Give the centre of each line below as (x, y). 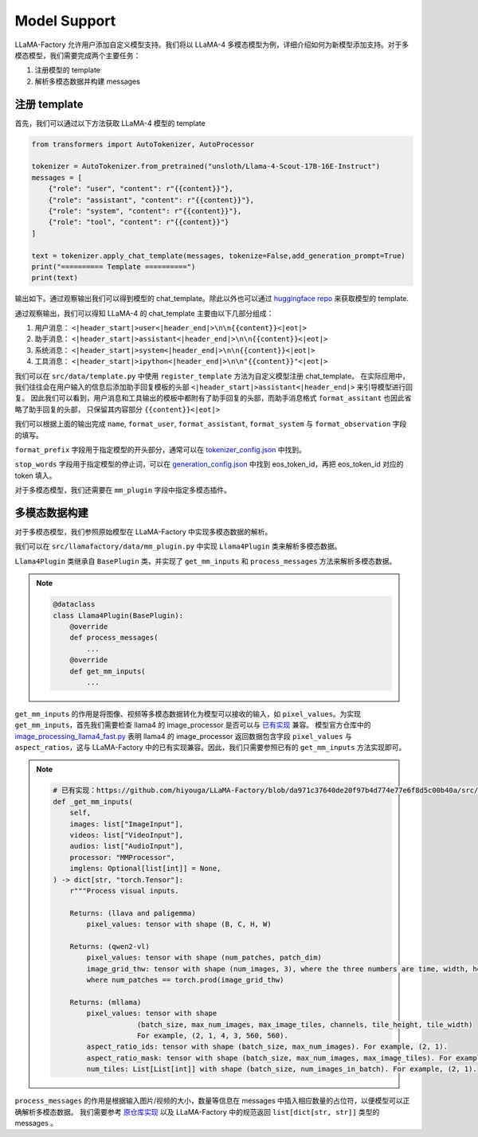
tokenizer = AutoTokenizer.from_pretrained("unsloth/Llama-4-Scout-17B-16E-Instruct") (206, 166)
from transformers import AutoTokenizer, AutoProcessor (143, 144)
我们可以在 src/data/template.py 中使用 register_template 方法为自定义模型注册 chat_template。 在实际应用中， (212, 376)
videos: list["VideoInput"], (126, 835)
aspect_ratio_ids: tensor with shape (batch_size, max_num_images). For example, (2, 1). (267, 1047)
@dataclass (74, 604)
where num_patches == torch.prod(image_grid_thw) (185, 980)
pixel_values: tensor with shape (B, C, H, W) (179, 924)
